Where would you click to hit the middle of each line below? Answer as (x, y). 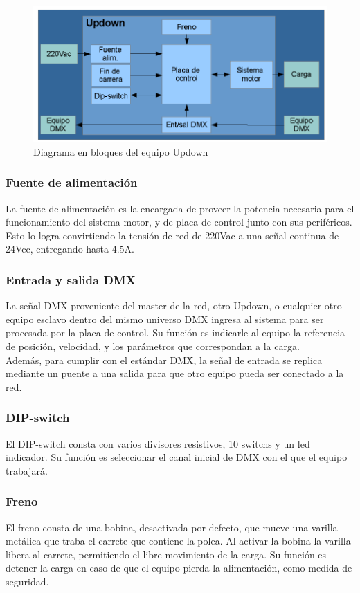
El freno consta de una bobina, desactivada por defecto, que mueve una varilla (172, 527)
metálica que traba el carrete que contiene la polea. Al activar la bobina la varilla (178, 541)
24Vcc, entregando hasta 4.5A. (70, 249)
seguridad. (27, 581)
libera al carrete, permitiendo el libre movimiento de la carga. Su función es (166, 554)
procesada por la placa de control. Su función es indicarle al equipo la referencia (175, 332)
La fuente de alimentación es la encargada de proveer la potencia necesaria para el (180, 208)
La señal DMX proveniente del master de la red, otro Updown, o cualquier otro (174, 305)
